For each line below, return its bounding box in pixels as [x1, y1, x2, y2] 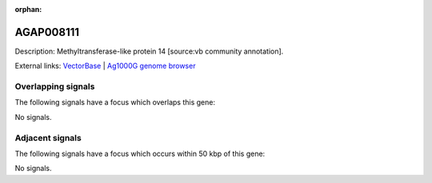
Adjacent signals [14, 132, 82, 143]
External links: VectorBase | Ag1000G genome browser [14, 61, 196, 71]
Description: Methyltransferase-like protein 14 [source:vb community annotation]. [14, 46, 284, 56]
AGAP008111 [14, 25, 80, 39]
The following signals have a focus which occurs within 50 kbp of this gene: [14, 149, 266, 158]
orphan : [14, 5, 42, 14]
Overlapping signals [14, 81, 95, 92]
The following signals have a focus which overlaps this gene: [14, 97, 216, 107]
